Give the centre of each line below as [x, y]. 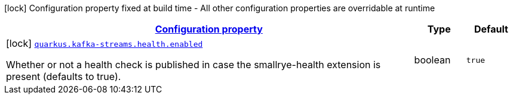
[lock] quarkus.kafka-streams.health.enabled [105, 43]
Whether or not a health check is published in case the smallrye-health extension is [193, 65]
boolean [432, 60]
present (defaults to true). [64, 76]
